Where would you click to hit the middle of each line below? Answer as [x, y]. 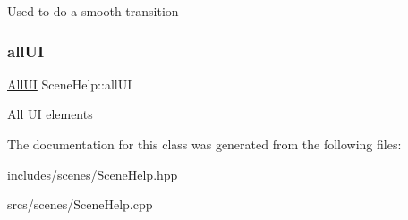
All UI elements [50, 114]
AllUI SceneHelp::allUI [70, 84]
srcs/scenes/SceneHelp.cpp [80, 204]
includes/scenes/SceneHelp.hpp [93, 174]
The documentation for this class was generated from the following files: [204, 144]
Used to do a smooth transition [93, 11]
